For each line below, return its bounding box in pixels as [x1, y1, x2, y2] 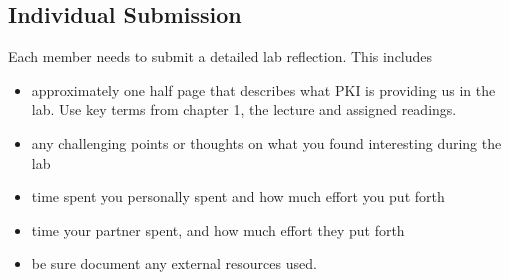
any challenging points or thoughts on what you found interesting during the [31, 132, 502, 153]
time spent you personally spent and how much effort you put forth [31, 186, 445, 207]
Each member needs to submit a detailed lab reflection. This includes [8, 46, 433, 67]
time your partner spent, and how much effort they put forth [31, 219, 405, 240]
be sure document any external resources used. [31, 253, 317, 274]
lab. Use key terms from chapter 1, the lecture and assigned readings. [31, 99, 457, 120]
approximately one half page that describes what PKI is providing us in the [31, 79, 496, 100]
